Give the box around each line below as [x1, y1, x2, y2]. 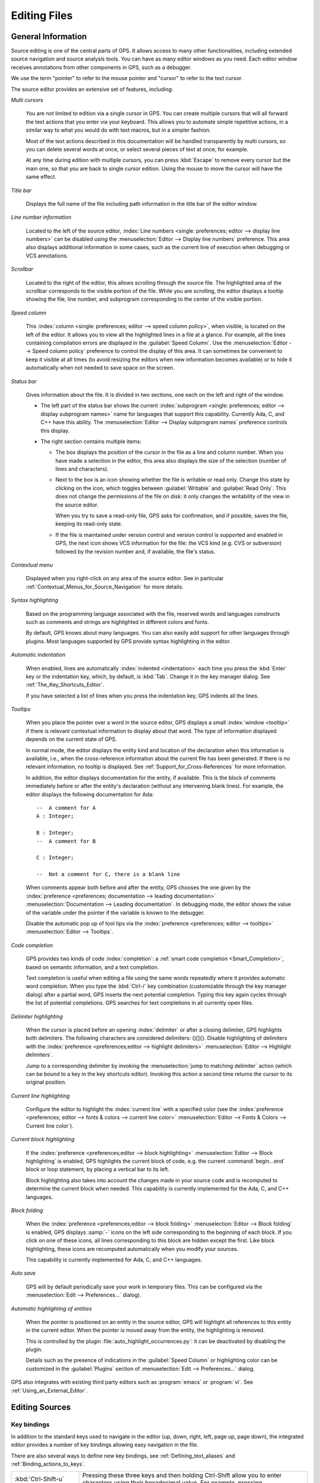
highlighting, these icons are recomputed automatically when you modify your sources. [25, 1245, 239, 1252]
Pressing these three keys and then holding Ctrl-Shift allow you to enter [82, 1471, 282, 1479]
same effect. [25, 173, 56, 180]
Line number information [11, 214, 72, 221]
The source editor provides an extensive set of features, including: [11, 85, 174, 93]
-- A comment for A [36, 804, 96, 811]
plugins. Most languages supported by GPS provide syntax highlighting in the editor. [25, 638, 231, 645]
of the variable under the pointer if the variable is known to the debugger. [25, 909, 205, 916]
